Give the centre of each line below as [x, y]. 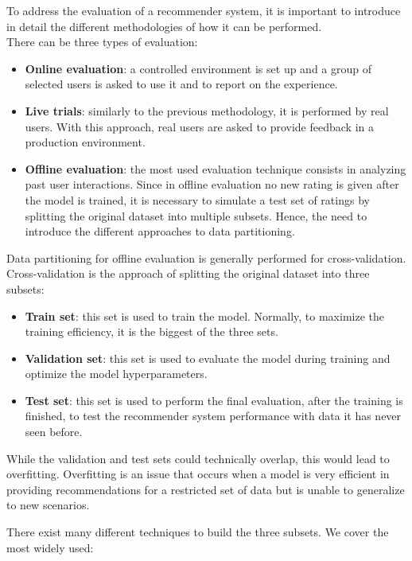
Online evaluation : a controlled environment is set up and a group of [198, 68]
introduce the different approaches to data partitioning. [160, 231]
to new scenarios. [48, 505]
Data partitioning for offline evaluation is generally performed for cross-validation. [206, 257]
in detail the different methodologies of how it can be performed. [164, 26]
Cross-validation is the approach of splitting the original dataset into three [188, 273]
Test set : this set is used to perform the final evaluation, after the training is [214, 400]
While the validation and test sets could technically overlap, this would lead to [198, 458]
